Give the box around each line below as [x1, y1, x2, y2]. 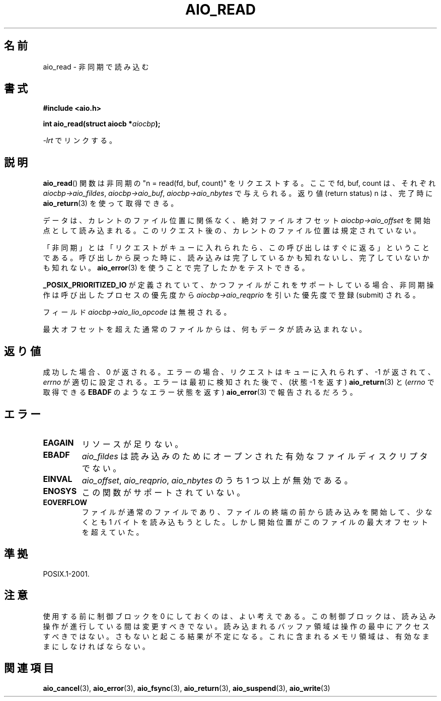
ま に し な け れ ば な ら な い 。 [43, 642, 150, 651]
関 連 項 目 [4, 662, 54, 675]
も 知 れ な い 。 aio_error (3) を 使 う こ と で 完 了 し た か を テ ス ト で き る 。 [43, 263, 309, 272]
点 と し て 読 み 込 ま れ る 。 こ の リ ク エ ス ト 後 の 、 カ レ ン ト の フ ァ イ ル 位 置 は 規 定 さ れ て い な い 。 [43, 226, 420, 235]
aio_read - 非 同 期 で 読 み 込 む [43, 62, 149, 71]
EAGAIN [43, 437, 74, 448]
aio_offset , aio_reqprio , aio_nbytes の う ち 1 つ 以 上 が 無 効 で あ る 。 [82, 475, 353, 485]
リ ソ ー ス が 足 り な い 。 [82, 439, 183, 449]
